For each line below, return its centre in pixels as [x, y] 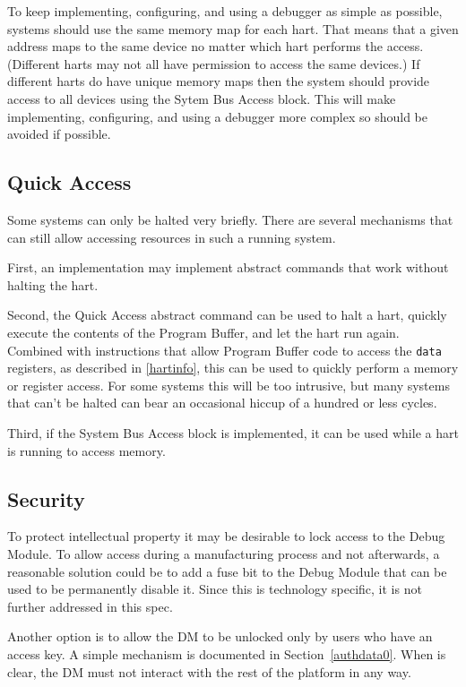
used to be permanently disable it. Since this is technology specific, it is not [215, 589]
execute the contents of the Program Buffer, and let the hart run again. [203, 332]
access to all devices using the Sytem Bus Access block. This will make [202, 98]
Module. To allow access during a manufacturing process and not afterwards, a [224, 553]
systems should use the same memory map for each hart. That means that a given [233, 28]
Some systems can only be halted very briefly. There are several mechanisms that [230, 219]
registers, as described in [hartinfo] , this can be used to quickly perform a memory [233, 368]
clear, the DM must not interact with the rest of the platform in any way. [209, 671]
